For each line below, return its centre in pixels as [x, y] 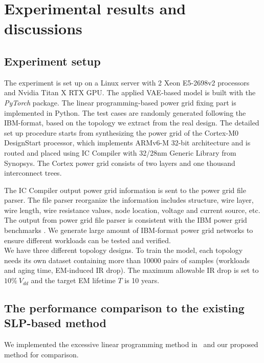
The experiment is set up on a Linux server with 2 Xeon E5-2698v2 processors [127, 82]
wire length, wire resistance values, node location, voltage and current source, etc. [132, 210]
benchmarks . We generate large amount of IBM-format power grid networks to [129, 230]
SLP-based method [55, 323]
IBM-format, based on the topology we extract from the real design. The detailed [132, 123]
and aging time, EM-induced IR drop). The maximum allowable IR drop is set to [131, 270]
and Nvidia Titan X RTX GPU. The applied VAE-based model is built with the [130, 92]
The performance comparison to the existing [124, 308]
